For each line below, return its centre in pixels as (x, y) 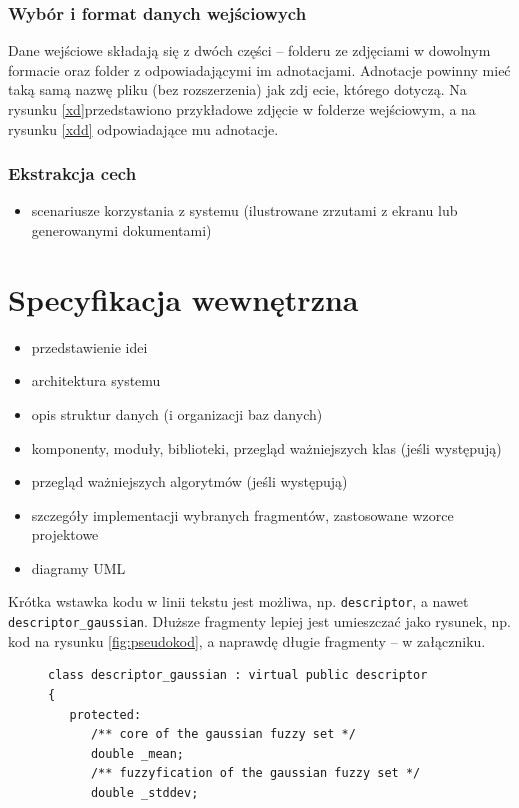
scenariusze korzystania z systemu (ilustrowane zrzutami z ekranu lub (244, 210)
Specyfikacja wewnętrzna (183, 298)
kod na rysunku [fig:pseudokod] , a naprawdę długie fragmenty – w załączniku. (247, 640)
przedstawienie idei (89, 346)
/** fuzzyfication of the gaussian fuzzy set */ (255, 773)
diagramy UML (78, 567)
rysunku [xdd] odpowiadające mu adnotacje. (143, 128)
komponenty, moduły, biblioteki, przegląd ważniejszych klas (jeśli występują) (266, 447)
